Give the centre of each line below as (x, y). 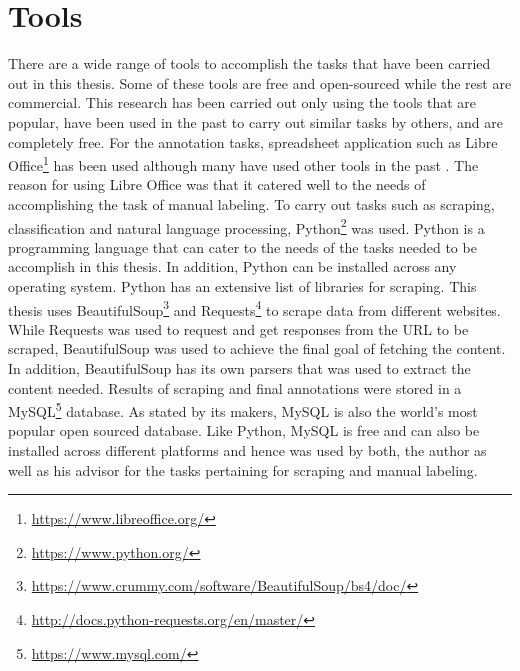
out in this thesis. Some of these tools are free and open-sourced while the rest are (260, 82)
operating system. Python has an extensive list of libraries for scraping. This (242, 285)
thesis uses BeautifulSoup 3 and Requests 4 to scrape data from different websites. (254, 308)
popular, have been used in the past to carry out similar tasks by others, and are (255, 121)
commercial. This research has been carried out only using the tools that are (242, 102)
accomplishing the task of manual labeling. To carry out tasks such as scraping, (251, 203)
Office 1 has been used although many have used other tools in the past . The (243, 163)
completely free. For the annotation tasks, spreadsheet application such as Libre (253, 141)
